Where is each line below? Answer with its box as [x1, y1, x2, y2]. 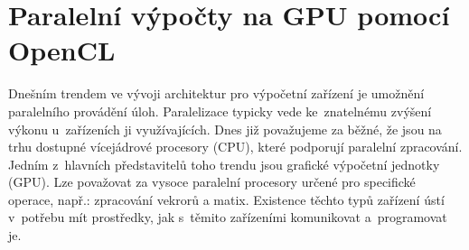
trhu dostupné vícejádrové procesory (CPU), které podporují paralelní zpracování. [8, 137, 463, 156]
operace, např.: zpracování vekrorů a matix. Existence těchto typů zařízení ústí [8, 190, 445, 208]
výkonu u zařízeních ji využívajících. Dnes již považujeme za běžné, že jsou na [8, 119, 442, 138]
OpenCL [8, 32, 116, 69]
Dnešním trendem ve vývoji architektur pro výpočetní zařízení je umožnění [8, 84, 425, 103]
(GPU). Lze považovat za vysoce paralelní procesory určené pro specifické [8, 172, 416, 191]
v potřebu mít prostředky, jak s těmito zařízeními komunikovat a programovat [8, 208, 447, 227]
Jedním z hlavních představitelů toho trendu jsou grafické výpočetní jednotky [8, 154, 440, 173]
